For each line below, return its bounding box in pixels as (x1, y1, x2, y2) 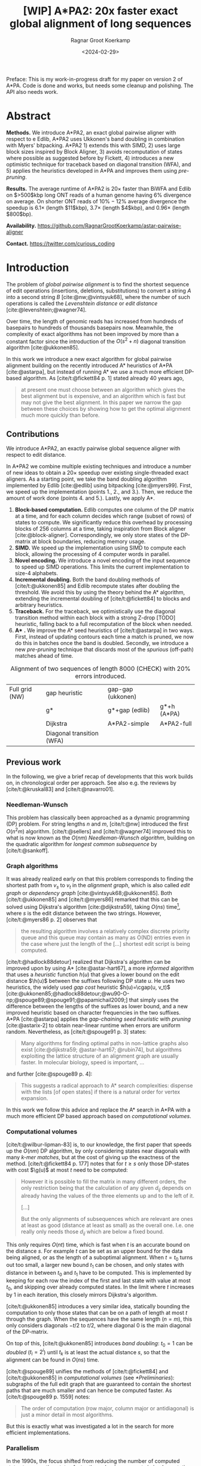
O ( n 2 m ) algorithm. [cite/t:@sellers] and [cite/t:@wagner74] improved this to (6, 827, 193, 835)
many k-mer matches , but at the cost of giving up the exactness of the (6, 1154, 180, 1161)
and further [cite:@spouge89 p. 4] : (6, 1070, 93, 1077)
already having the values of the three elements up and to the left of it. (20, 1192, 194, 1199)
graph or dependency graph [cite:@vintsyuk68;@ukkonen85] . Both (6, 890, 172, 897)
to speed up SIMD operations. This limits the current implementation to (14, 563, 190, 570)
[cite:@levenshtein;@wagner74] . (6, 306, 87, 313)
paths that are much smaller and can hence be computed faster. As (6, 1387, 172, 1394)
